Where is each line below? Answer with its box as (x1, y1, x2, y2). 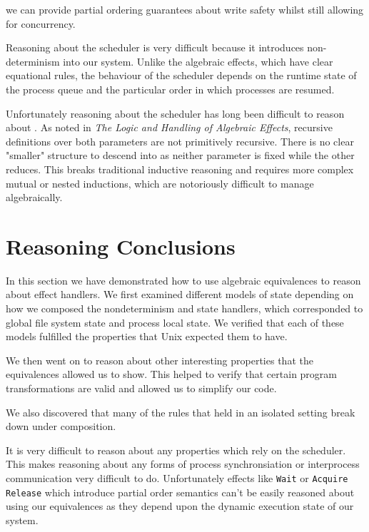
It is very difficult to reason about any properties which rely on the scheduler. (6, 442, 346, 457)
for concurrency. (6, 16, 76, 31)
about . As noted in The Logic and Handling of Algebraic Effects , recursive (6, 120, 333, 135)
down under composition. (6, 419, 116, 434)
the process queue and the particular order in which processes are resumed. (6, 81, 335, 96)
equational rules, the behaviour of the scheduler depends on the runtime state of (6, 68, 357, 83)
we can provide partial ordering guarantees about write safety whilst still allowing (6, 2, 364, 16)
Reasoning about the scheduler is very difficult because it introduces (6, 40, 304, 55)
